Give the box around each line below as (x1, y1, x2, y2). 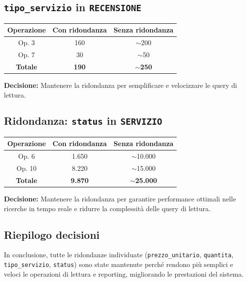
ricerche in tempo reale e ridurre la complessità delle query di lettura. (4, 203, 211, 213)
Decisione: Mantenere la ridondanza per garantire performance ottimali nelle (4, 194, 236, 203)
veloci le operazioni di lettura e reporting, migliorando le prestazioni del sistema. (4, 268, 244, 279)
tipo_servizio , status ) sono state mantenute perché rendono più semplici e (4, 259, 233, 269)
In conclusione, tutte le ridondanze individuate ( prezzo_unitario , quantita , (4, 249, 233, 260)
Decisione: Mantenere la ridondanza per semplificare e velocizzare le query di (4, 80, 237, 90)
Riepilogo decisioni (4, 227, 100, 242)
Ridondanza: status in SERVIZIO (4, 113, 163, 128)
